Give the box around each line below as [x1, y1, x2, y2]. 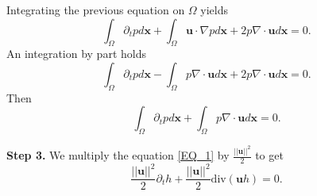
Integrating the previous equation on [6, 2, 185, 17]
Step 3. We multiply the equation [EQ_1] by [6, 147, 230, 163]
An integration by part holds [6, 45, 146, 62]
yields [200, 2, 229, 17]
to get [255, 147, 284, 163]
